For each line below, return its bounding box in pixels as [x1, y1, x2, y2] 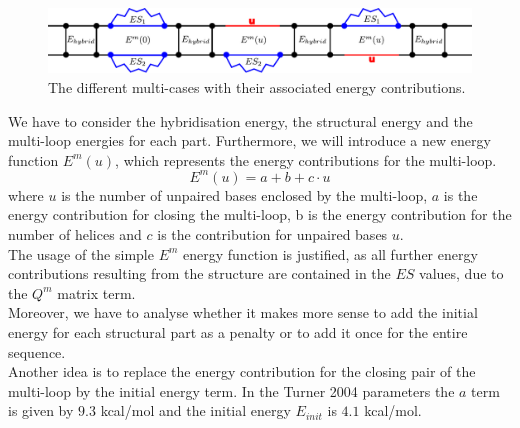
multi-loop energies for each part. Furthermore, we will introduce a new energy [8, 130, 491, 151]
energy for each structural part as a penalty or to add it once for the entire [8, 322, 468, 343]
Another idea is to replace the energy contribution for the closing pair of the [8, 361, 476, 382]
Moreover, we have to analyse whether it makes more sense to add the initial [8, 302, 478, 323]
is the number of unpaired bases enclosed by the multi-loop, [61, 184, 428, 205]
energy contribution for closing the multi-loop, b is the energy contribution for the [8, 204, 512, 225]
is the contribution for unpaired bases [157, 224, 388, 245]
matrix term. [57, 282, 136, 303]
